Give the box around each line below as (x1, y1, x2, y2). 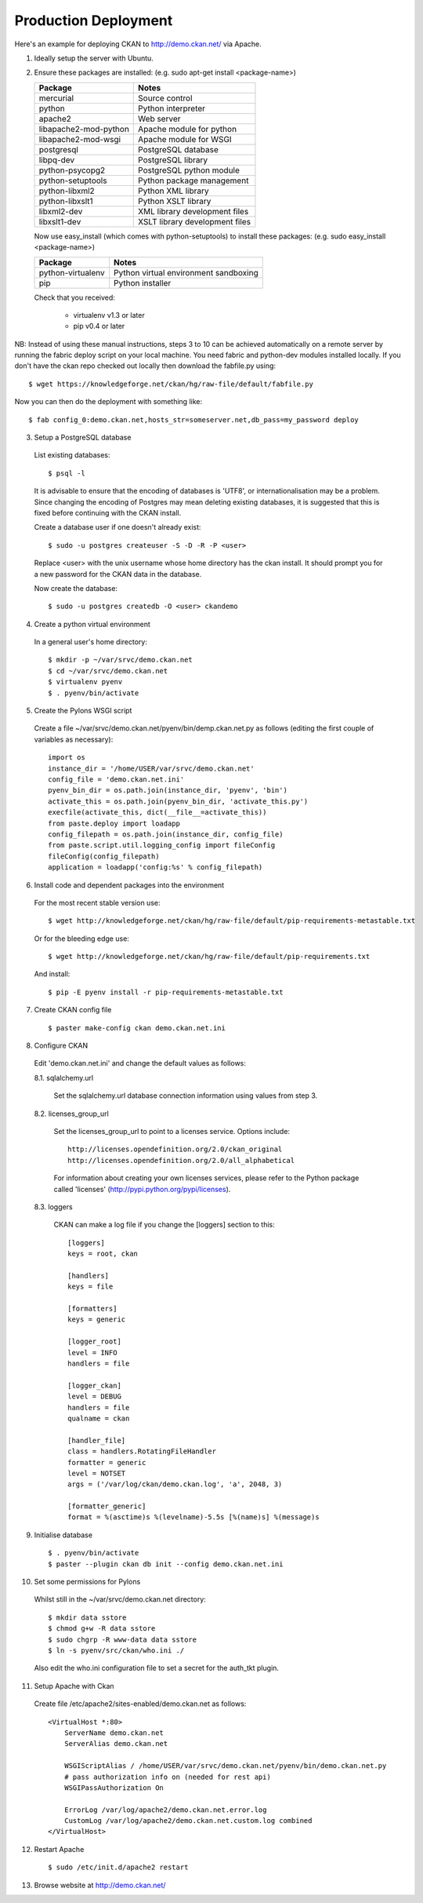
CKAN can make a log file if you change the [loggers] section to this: (53, 1220, 276, 1230)
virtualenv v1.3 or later (73, 310, 145, 319)
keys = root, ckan (67, 1249, 139, 1259)
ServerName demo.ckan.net (63, 1728, 164, 1737)
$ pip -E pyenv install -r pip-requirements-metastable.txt (48, 987, 284, 997)
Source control (138, 93, 193, 104)
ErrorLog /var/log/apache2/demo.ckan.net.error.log (63, 1805, 267, 1814)
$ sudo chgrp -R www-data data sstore (48, 1635, 197, 1644)
